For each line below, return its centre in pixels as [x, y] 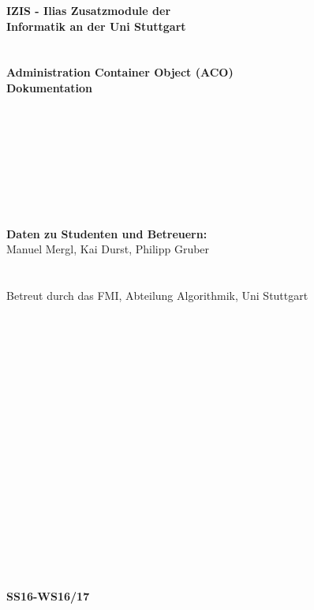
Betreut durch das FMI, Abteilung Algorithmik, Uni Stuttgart [157, 296]
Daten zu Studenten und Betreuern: [107, 233]
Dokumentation [49, 87]
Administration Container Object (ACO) [120, 72]
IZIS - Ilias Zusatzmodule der [89, 10]
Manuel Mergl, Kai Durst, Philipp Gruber [108, 249]
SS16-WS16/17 [48, 595]
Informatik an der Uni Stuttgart [96, 26]
